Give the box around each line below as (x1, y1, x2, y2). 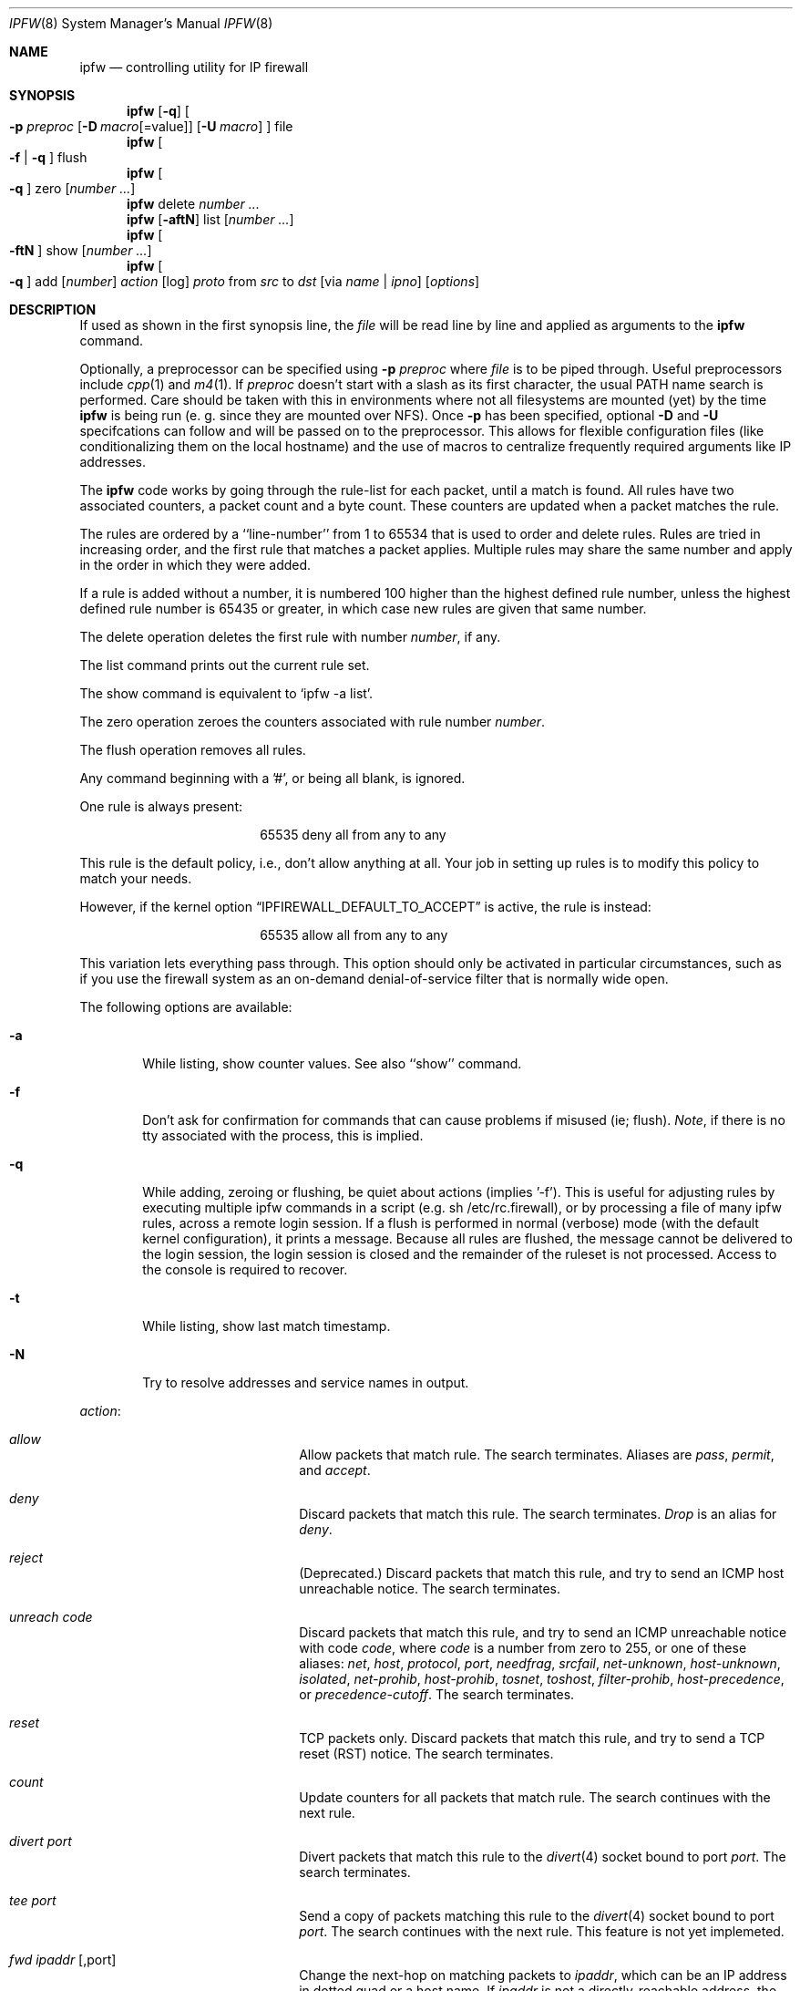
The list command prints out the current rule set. (79, 657, 370, 673)
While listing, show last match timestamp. (142, 1318, 391, 1334)
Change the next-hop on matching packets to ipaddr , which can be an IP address (299, 1967, 787, 1983)
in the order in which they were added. (79, 557, 312, 573)
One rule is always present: (79, 799, 242, 814)
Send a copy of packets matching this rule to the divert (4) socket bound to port (299, 1908, 774, 1924)
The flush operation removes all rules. (79, 742, 306, 758)
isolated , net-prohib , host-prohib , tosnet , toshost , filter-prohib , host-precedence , (299, 1671, 785, 1687)
